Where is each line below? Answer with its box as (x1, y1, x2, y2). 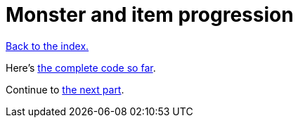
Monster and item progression (6, 3, 294, 27)
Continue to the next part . (6, 83, 124, 96)
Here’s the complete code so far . (6, 61, 156, 74)
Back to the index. (6, 39, 89, 52)
